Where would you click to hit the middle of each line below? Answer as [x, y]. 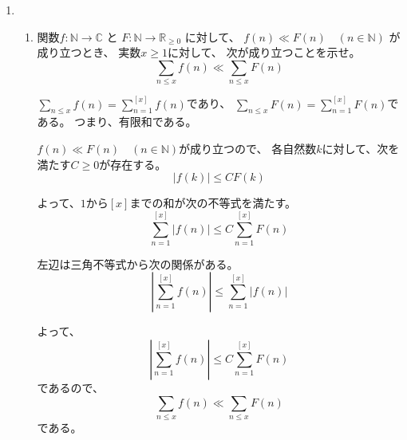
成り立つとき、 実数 [89, 52]
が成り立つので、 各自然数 [248, 148]
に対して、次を [361, 148]
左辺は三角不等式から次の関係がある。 [138, 263]
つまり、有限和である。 [136, 122]
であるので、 [70, 388]
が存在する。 [133, 164]
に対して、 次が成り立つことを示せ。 [264, 52]
